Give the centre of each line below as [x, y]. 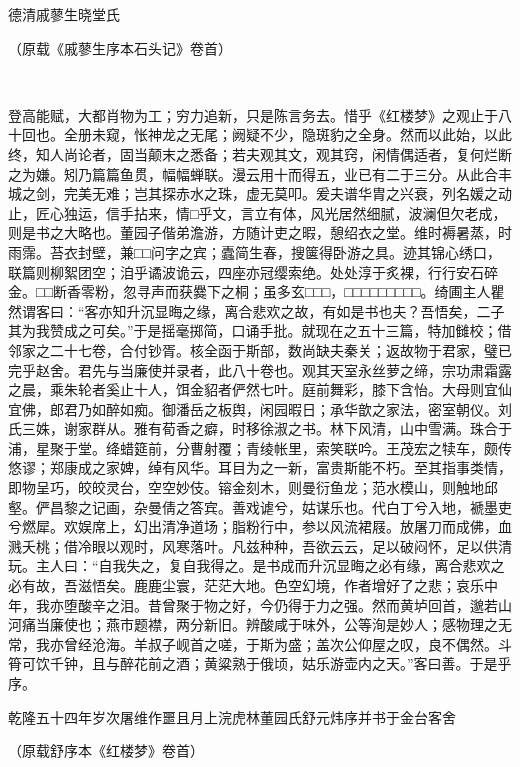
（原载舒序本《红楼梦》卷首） [102, 750]
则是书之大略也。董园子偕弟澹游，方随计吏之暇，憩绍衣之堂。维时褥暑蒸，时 [260, 232]
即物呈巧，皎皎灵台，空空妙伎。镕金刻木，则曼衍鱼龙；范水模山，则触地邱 [253, 487]
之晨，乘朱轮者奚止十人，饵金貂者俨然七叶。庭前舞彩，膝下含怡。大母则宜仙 [260, 389]
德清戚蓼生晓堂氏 [64, 14]
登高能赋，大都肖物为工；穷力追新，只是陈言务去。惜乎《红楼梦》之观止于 [253, 114]
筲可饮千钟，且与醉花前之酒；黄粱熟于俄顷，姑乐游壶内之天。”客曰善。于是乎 [260, 663]
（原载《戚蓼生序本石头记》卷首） [116, 47]
